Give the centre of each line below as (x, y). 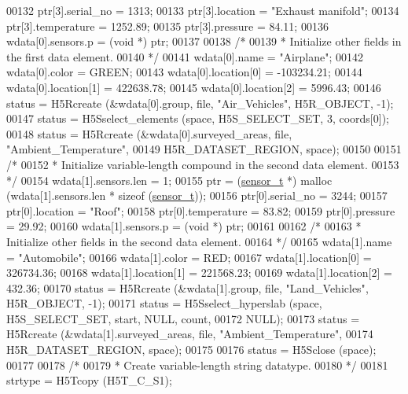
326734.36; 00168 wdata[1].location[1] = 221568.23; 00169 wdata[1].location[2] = (199, 272)
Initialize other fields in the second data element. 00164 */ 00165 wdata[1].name (199, 241)
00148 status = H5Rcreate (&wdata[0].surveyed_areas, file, (149, 133)
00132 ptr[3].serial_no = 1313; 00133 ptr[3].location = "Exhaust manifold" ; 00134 (203, 10)
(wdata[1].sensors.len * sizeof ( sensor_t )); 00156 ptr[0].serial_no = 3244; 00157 (197, 195)
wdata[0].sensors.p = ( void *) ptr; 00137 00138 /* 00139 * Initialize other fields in (204, 41)
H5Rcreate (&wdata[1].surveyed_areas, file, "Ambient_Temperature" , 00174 (190, 334)
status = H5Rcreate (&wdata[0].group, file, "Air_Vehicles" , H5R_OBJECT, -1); (200, 103)
